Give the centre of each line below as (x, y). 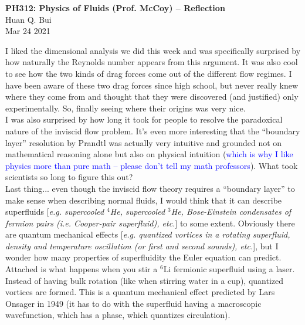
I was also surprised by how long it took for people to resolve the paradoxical (144, 119)
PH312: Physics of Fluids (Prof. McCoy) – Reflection (115, 8)
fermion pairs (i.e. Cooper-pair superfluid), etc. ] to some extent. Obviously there (150, 223)
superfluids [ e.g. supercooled (55, 211)
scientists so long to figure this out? (69, 177)
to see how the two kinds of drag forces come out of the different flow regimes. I (149, 73)
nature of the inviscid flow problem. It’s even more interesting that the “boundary (153, 131)
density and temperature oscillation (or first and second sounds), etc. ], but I (142, 246)
